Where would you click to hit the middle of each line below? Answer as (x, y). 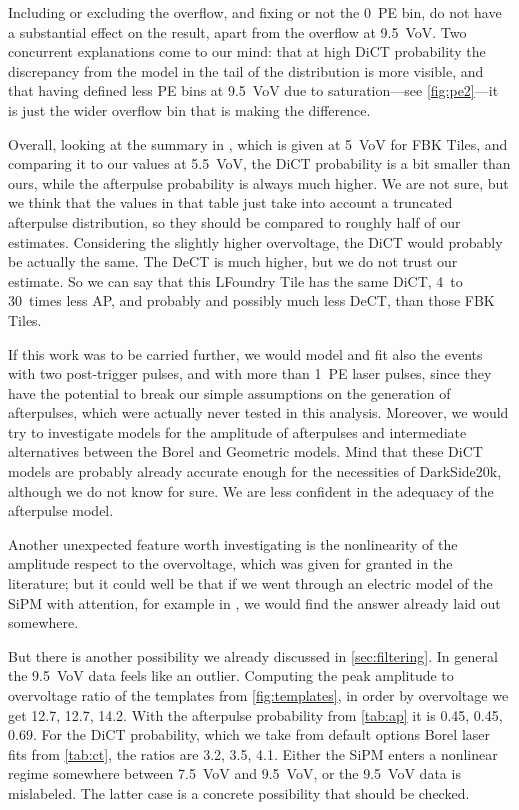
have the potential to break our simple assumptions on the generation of (229, 392)
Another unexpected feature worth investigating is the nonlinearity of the (233, 543)
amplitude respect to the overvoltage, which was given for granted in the (230, 563)
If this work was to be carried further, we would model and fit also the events (245, 353)
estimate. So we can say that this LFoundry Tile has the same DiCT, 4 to (235, 280)
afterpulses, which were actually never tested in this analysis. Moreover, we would (258, 412)
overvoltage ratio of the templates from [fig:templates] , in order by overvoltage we (258, 695)
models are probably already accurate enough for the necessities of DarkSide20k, (255, 471)
